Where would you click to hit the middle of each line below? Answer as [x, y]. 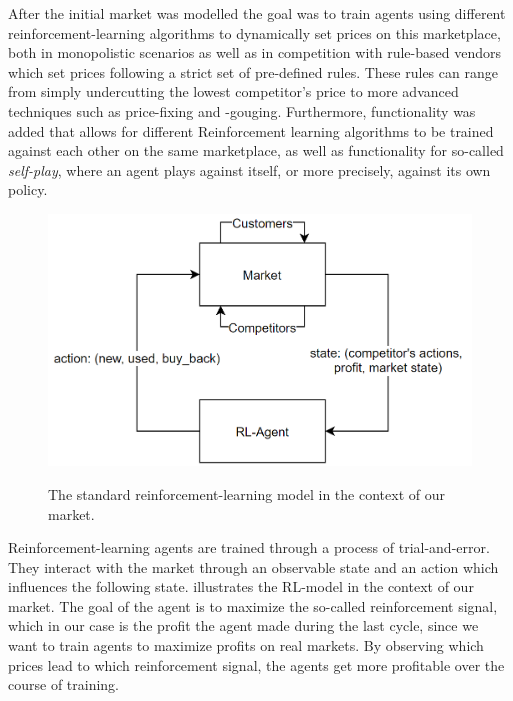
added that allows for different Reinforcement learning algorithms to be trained [251, 130]
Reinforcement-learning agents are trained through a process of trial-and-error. [249, 547]
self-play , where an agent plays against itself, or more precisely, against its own [249, 169]
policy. [28, 189]
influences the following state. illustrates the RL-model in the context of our [241, 586]
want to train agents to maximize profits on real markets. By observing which [246, 645]
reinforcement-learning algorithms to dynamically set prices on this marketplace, [254, 32]
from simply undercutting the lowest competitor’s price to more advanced [233, 91]
